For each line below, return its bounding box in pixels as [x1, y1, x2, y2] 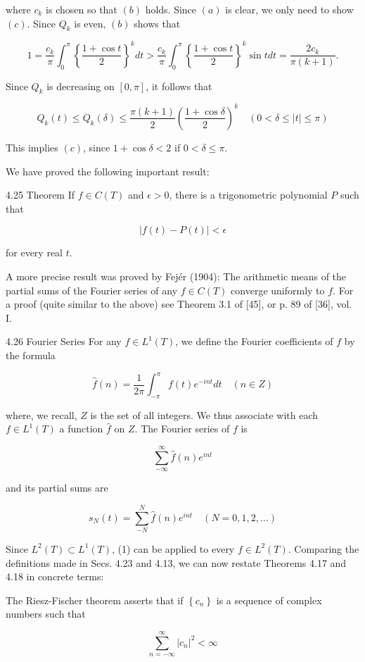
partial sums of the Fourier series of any [6, 282, 178, 297]
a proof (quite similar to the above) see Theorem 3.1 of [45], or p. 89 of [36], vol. [6, 296, 352, 311]
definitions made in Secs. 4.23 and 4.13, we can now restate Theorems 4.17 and [6, 555, 347, 570]
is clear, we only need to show [225, 2, 354, 16]
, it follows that [146, 78, 212, 93]
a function [59, 421, 103, 436]
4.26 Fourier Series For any [6, 334, 122, 349]
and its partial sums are [6, 480, 108, 495]
